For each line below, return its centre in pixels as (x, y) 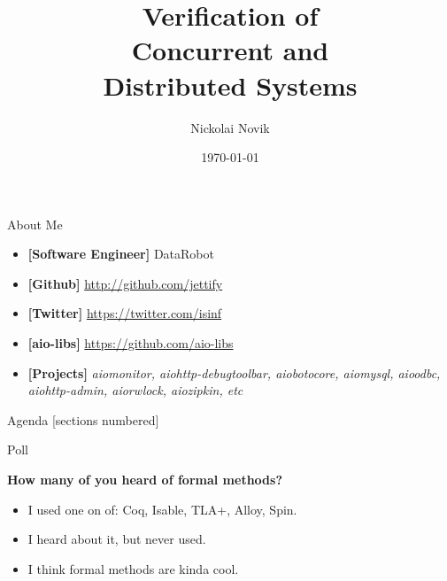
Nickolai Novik (230, 127)
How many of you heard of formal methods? (145, 480)
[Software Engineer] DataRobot (121, 254)
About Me (35, 224)
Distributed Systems (230, 85)
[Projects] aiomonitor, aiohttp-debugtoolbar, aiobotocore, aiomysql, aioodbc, (234, 372)
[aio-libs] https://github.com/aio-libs (131, 343)
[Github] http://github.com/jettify (125, 283)
